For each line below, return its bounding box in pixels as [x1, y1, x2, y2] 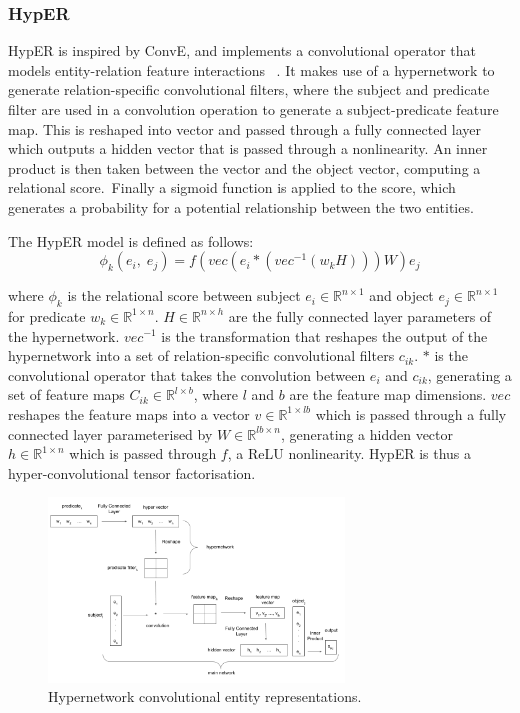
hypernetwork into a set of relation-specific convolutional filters [8, 345, 395, 366]
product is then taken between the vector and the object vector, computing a [8, 157, 481, 178]
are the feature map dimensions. [289, 384, 487, 405]
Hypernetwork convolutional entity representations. [48, 686, 362, 707]
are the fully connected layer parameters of [228, 305, 492, 326]
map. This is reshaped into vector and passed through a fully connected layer [8, 118, 482, 139]
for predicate [8, 305, 86, 326]
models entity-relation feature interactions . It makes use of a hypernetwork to [8, 59, 495, 80]
